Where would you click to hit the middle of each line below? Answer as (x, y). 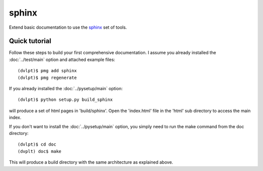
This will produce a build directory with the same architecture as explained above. (91, 162)
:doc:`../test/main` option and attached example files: (62, 59)
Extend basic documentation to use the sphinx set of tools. (68, 27)
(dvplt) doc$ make (40, 151)
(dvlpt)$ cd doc (37, 144)
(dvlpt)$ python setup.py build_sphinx (65, 100)
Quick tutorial (30, 41)
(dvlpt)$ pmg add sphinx (47, 71)
